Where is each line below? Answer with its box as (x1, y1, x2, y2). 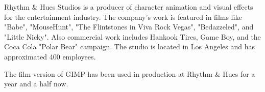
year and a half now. (4, 78, 68, 89)
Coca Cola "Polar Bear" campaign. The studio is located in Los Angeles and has (4, 41, 255, 52)
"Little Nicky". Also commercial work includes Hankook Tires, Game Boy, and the (4, 31, 261, 42)
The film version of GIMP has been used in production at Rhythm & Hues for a (4, 68, 255, 79)
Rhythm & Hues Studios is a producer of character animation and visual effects (4, 2, 253, 12)
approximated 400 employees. (4, 51, 96, 62)
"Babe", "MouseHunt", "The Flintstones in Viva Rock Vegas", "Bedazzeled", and (4, 21, 254, 32)
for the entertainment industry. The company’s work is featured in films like (4, 11, 242, 22)
